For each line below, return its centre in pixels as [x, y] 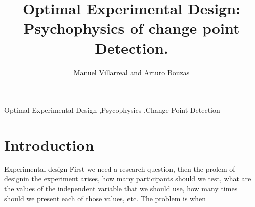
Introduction [49, 144]
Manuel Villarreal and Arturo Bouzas [132, 72]
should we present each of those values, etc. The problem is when [105, 198]
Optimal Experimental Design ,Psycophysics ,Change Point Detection [112, 110]
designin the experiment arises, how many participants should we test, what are [128, 179]
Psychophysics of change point [132, 28]
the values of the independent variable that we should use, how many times [121, 188]
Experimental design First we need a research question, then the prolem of [120, 168]
